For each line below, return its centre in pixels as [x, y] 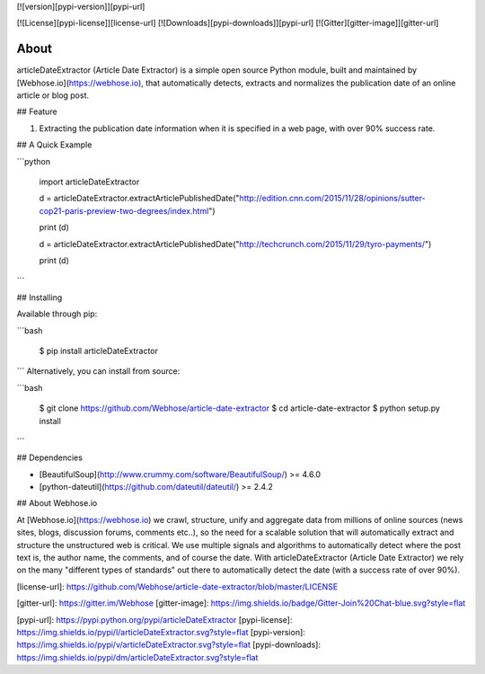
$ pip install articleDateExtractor [99, 350]
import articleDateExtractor [89, 182]
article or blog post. [53, 95]
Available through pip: [57, 314]
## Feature [37, 111]
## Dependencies [49, 457]
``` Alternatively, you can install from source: [98, 371]
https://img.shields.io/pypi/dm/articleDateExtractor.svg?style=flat [137, 657]
